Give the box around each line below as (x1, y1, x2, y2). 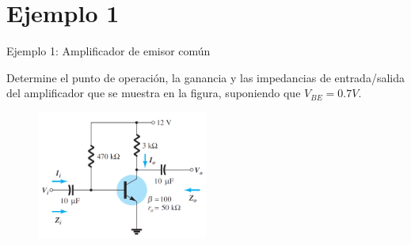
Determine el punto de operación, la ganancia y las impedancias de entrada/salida (6, 69, 405, 85)
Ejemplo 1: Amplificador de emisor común (6, 43, 211, 59)
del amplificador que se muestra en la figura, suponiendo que (6, 85, 301, 101)
